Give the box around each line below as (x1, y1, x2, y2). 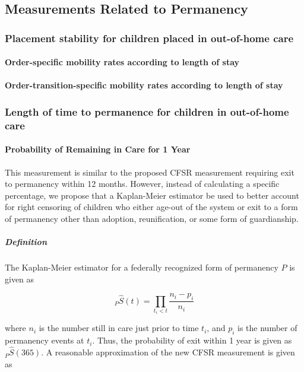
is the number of (237, 322, 297, 334)
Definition (5, 236, 47, 248)
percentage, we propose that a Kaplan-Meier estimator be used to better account (5, 189, 299, 201)
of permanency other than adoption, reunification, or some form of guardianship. (5, 212, 299, 224)
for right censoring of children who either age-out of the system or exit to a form (5, 201, 298, 213)
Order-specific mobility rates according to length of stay (5, 56, 240, 68)
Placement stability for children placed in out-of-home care (5, 30, 294, 45)
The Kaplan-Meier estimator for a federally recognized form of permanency (5, 261, 278, 274)
